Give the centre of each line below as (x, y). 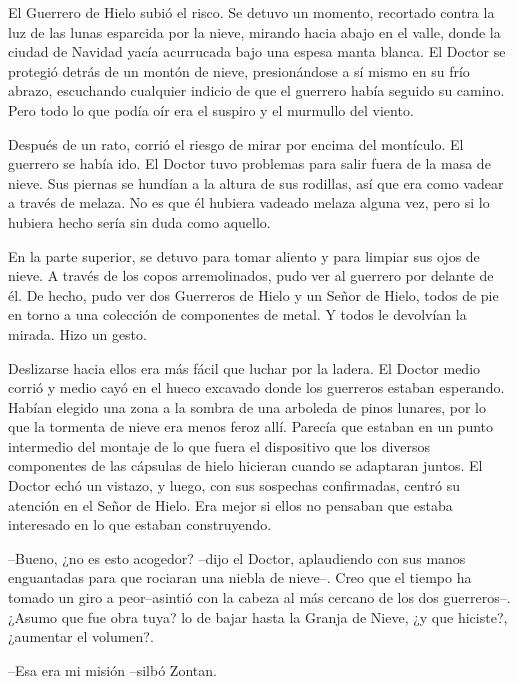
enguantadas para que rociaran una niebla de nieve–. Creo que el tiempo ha (240, 577)
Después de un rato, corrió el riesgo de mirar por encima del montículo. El (236, 143)
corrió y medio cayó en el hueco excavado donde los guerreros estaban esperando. (256, 387)
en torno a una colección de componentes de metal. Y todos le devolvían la (237, 314)
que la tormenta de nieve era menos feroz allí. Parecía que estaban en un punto (251, 426)
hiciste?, (482, 616)
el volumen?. (115, 636)
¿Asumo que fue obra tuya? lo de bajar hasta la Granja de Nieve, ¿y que (231, 616)
